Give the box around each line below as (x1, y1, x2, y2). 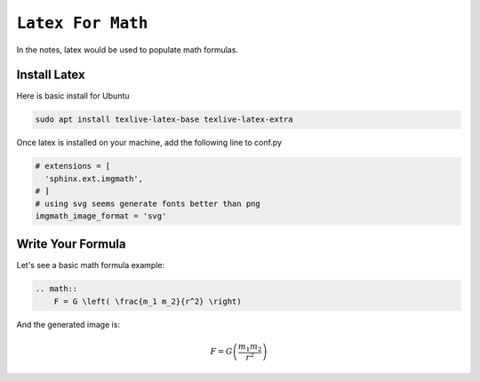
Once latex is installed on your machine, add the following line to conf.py (16, 138, 283, 148)
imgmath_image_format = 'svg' (35, 210, 167, 221)
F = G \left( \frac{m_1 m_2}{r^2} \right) (53, 296, 242, 306)
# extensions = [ (35, 161, 111, 171)
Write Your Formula (16, 236, 126, 252)
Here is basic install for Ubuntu (16, 91, 130, 101)
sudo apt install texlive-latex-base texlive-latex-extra (35, 115, 293, 124)
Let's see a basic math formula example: (16, 260, 164, 271)
